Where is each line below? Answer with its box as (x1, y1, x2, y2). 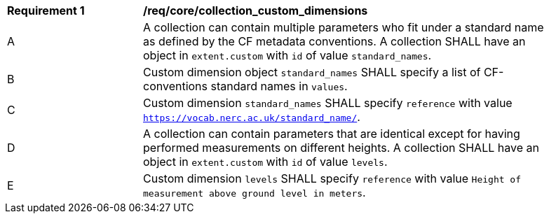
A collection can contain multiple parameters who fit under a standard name (143, 20, 544, 34)
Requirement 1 (7, 3, 85, 17)
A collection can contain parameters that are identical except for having (143, 127, 520, 141)
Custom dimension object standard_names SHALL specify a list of (143, 65, 481, 79)
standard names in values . (210, 79, 348, 93)
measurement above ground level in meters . (143, 185, 366, 199)
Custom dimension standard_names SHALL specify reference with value (143, 96, 513, 110)
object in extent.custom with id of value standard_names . (143, 48, 432, 62)
